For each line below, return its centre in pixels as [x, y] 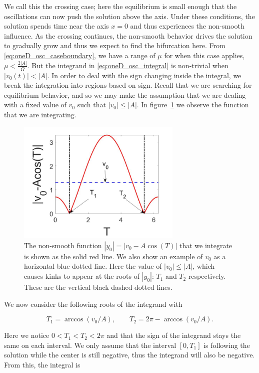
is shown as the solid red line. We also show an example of [113, 256]
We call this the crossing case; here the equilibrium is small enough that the [120, 6]
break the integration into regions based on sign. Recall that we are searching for [128, 85]
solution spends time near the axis [56, 26]
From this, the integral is [42, 365]
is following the [227, 345]
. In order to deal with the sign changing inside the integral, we [144, 75]
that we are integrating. [40, 115]
